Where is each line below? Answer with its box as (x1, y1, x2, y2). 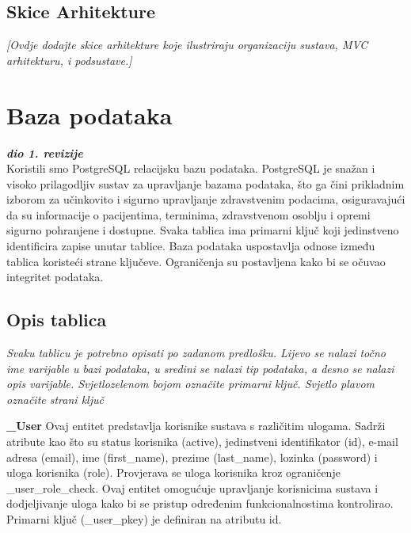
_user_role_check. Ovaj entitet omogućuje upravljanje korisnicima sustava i (6, 479, 379, 496)
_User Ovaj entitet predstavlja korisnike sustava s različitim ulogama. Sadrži (6, 417, 386, 434)
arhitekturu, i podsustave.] (6, 51, 132, 68)
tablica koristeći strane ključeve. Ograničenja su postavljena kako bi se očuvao (6, 253, 386, 269)
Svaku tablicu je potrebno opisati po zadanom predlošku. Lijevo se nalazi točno (6, 345, 386, 361)
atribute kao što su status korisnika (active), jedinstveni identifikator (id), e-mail (6, 433, 398, 450)
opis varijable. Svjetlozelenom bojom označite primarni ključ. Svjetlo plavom (6, 375, 375, 392)
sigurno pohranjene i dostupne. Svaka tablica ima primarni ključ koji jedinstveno (6, 222, 399, 238)
